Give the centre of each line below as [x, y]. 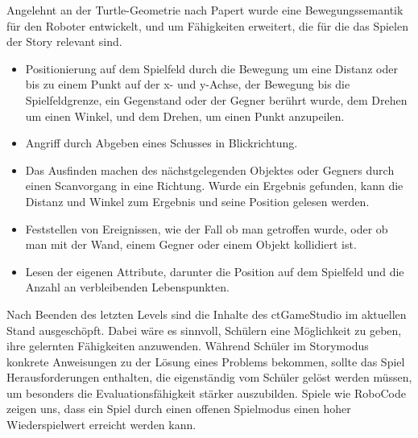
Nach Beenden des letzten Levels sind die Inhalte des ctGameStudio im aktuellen [207, 314]
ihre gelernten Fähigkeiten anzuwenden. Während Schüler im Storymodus [188, 346]
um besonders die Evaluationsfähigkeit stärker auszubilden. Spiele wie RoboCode [206, 393]
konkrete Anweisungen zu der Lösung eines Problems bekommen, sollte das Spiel [206, 361]
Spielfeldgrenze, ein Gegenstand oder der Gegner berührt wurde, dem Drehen [216, 99]
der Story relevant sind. [64, 41]
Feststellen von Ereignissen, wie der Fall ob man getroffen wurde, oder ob [207, 228]
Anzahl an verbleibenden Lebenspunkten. [127, 287]
